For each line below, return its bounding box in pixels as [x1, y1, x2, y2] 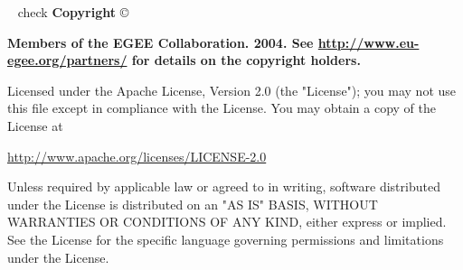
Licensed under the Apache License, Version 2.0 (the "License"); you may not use [7, 80, 457, 99]
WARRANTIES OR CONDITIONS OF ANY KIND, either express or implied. [7, 212, 447, 231]
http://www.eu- [317, 33, 420, 51]
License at [7, 116, 63, 135]
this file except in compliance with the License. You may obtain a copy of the [7, 98, 436, 117]
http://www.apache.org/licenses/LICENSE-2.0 [7, 146, 267, 165]
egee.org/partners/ [7, 51, 128, 70]
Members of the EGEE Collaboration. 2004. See [7, 33, 314, 51]
